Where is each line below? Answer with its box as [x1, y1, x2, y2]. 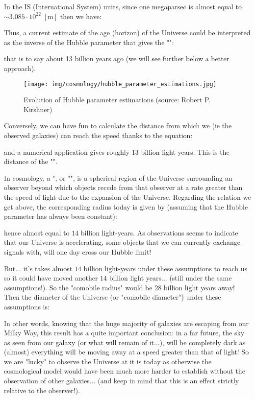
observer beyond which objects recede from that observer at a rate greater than [4, 182, 243, 192]
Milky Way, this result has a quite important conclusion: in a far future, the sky [4, 328, 245, 338]
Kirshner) [24, 104, 52, 114]
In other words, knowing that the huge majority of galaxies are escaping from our [4, 318, 249, 328]
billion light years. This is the [141, 146, 229, 157]
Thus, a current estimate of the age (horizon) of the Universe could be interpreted [4, 27, 251, 38]
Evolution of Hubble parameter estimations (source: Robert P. [24, 94, 211, 105]
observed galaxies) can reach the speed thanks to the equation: [4, 130, 193, 140]
